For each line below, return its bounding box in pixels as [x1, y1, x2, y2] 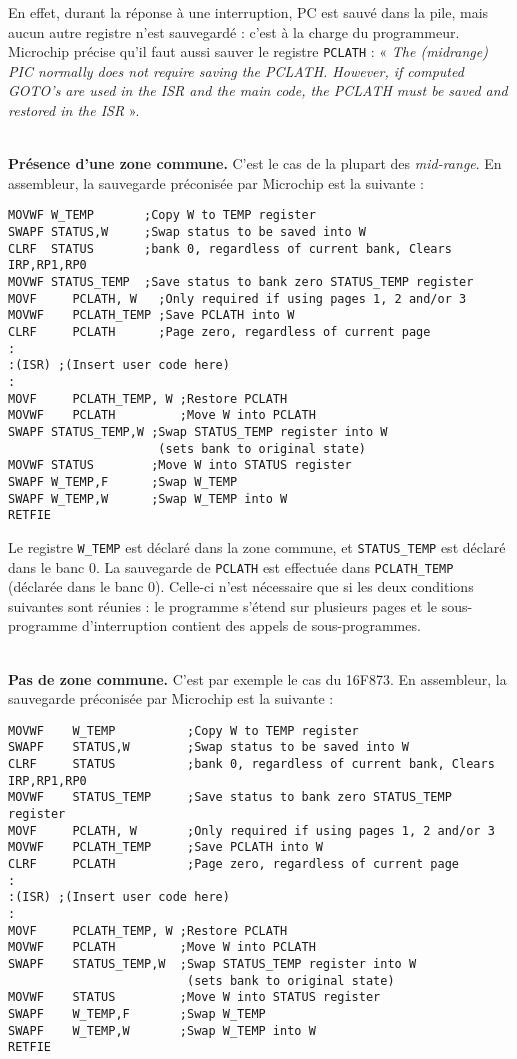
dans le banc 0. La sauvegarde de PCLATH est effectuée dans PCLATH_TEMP [8, 556, 454, 577]
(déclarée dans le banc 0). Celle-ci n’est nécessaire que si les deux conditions [8, 576, 474, 597]
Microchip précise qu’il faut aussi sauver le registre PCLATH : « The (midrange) [8, 41, 488, 62]
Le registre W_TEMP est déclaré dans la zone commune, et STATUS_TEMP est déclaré [8, 536, 506, 557]
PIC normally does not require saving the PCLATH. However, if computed [8, 60, 464, 81]
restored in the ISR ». [8, 100, 140, 121]
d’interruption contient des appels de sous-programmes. [81, 615, 421, 636]
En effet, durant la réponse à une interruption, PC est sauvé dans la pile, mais [8, 2, 489, 22]
